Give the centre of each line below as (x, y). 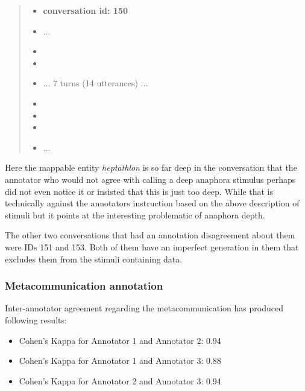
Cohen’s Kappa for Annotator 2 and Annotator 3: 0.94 (120, 380)
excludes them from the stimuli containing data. (94, 259)
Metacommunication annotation (84, 286)
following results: (36, 319)
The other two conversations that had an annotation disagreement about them (150, 235)
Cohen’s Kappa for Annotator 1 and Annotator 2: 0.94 (120, 340)
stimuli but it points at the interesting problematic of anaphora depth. (135, 215)
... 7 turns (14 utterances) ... (96, 83)
